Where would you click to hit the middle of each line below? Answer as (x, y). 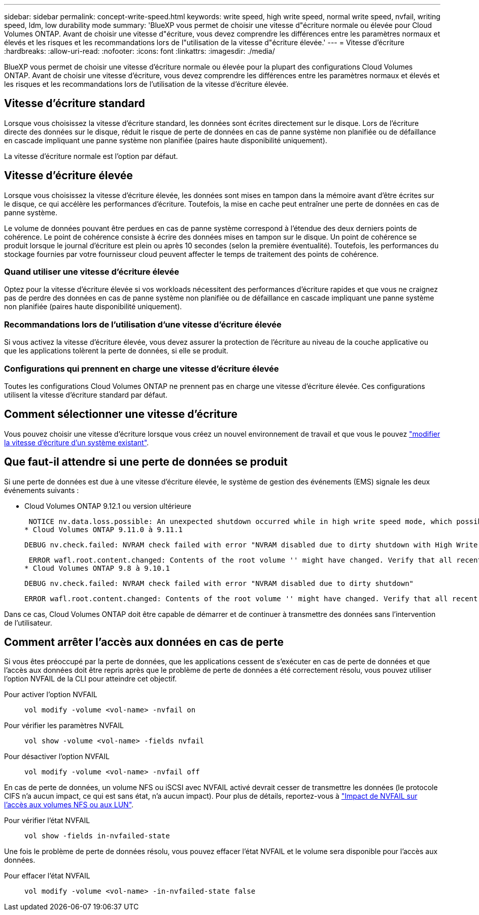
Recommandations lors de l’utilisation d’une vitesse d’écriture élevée (143, 324)
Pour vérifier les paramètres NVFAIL (64, 726)
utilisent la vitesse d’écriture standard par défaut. (86, 395)
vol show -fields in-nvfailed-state (97, 836)
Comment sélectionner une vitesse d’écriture (121, 414)
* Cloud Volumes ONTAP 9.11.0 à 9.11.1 (104, 529)
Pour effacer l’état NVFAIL (47, 876)
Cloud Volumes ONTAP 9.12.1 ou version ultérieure (108, 506)
